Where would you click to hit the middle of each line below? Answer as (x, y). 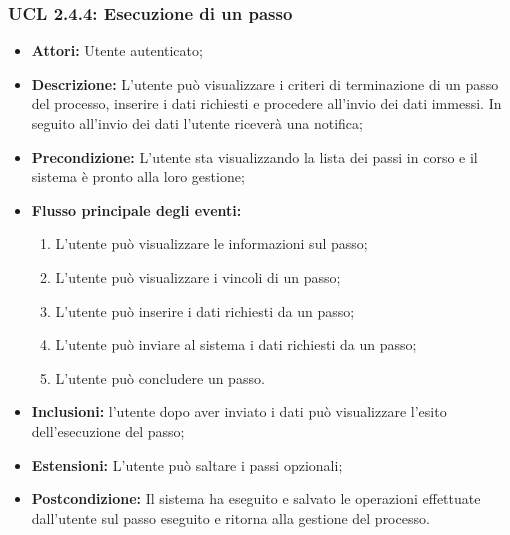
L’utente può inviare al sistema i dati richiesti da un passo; (236, 344)
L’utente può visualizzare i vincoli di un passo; (198, 276)
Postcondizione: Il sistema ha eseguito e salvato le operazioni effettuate (256, 498)
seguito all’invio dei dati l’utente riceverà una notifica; (197, 123)
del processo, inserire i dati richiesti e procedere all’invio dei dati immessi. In (266, 103)
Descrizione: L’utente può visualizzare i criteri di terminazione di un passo (265, 83)
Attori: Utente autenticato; (117, 50)
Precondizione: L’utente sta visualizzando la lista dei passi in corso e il (254, 156)
